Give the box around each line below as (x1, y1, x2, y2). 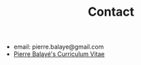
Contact (87, 4, 135, 20)
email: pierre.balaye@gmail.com (13, 42, 104, 51)
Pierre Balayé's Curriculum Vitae (13, 50, 105, 58)
